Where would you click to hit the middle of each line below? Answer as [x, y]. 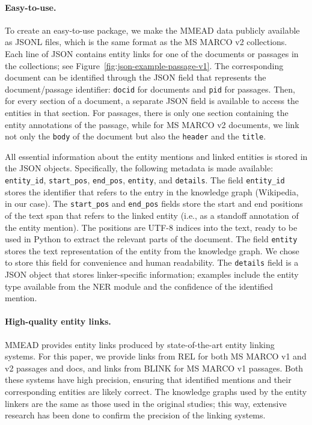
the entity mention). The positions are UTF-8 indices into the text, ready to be [151, 227]
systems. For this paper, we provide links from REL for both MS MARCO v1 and [156, 356]
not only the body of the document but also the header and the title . [136, 136]
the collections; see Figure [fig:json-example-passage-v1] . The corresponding [144, 65]
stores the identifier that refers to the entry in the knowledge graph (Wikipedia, [152, 191]
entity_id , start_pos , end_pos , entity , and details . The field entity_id [145, 180]
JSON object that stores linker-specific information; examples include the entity [152, 274]
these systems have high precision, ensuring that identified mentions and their [148, 380]
